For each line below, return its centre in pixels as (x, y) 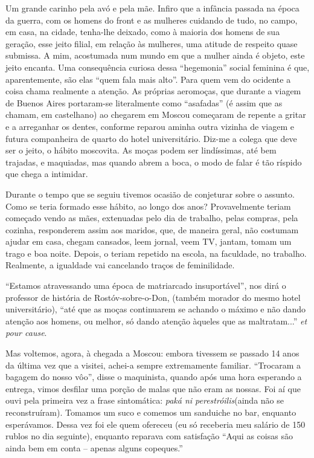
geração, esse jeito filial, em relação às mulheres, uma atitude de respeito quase (152, 43)
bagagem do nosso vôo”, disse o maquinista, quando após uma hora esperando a (154, 377)
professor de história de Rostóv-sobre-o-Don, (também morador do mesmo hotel (153, 297)
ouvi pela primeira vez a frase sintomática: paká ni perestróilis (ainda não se (145, 400)
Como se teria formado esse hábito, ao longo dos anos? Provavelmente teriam (148, 206)
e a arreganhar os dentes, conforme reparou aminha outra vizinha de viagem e (150, 126)
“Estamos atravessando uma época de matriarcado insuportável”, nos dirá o (146, 285)
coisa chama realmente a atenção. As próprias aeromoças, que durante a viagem (153, 91)
